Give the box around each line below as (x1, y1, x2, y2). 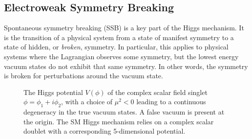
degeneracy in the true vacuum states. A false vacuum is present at (23, 107, 225, 117)
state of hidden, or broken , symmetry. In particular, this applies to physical (4, 42, 229, 52)
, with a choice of (61, 96, 113, 107)
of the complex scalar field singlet (107, 87, 208, 97)
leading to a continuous (136, 96, 206, 107)
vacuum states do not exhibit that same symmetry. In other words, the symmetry (4, 61, 248, 71)
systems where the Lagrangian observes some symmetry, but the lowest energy (4, 51, 239, 61)
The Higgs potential (23, 87, 83, 97)
